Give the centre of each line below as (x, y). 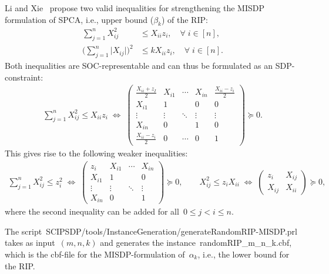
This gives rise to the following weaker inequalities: (96, 153)
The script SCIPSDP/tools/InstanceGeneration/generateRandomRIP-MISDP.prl (151, 231)
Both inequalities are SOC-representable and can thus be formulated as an (139, 66)
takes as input (30, 243)
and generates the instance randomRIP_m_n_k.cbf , (196, 243)
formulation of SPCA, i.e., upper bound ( (79, 19)
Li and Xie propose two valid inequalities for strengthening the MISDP (135, 8)
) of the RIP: (184, 19)
